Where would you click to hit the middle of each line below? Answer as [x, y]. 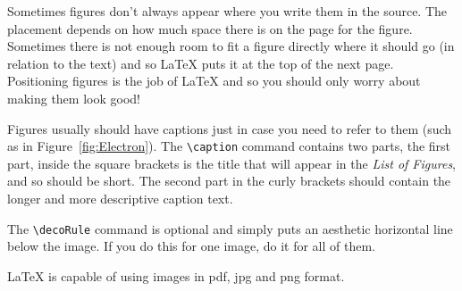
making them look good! [74, 98]
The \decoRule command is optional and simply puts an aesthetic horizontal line [230, 228]
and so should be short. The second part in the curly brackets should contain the [229, 181]
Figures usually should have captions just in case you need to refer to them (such [230, 128]
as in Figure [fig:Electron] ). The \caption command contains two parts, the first [229, 146]
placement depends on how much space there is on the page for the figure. [210, 28]
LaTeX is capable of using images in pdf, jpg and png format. [176, 275]
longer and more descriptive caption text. [120, 198]
